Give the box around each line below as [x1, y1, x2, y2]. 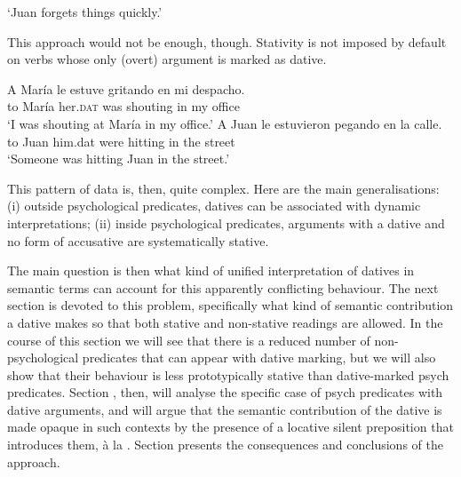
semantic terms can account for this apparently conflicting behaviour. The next [7, 278, 439, 297]
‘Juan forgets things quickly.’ [7, 3, 163, 20]
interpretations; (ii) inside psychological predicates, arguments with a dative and [7, 213, 445, 232]
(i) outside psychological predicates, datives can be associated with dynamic [7, 196, 421, 215]
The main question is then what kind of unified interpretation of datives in [7, 261, 415, 280]
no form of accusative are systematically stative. [7, 231, 269, 250]
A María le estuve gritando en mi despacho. [7, 79, 245, 98]
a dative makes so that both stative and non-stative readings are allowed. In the [7, 313, 443, 331]
